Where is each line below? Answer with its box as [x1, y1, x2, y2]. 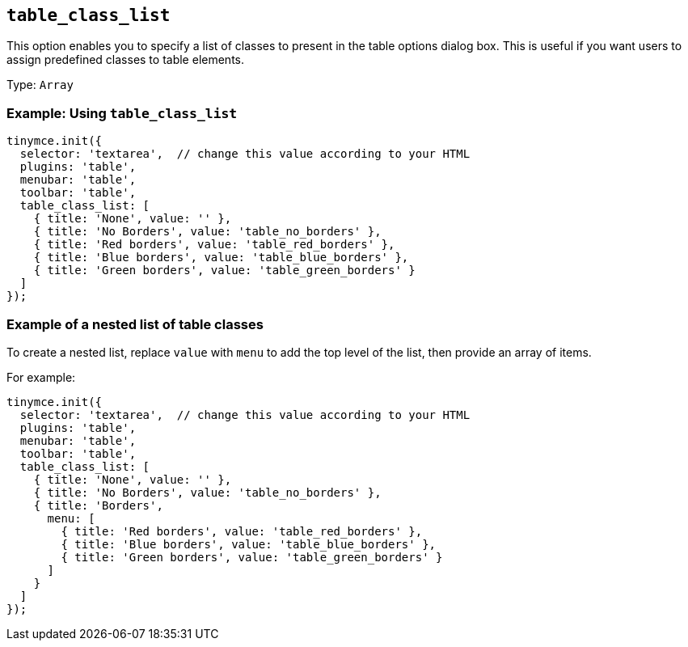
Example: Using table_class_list [6, 104, 238, 121]
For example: [6, 370, 76, 384]
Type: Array [6, 78, 74, 92]
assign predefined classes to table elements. [6, 53, 244, 67]
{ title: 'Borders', [33, 498, 163, 512]
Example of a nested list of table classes [6, 315, 264, 332]
